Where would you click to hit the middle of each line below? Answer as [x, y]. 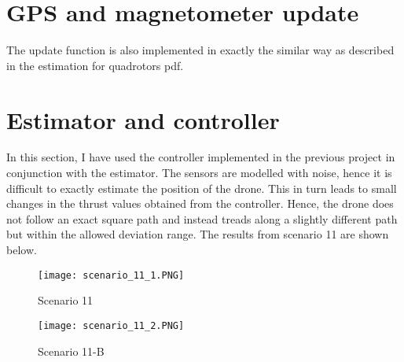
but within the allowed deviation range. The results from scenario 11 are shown [198, 234]
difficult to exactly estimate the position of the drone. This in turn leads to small [202, 188]
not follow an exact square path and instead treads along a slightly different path [202, 218]
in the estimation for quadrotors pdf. [95, 65]
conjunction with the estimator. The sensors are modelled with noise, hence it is [199, 173]
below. [22, 249]
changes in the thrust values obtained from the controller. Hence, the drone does [200, 203]
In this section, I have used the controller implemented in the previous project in [201, 157]
